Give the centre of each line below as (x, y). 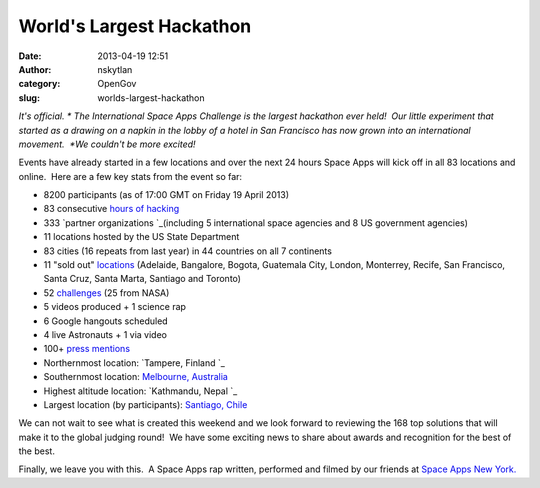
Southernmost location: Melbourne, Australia (136, 377)
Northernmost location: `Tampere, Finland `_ (134, 362)
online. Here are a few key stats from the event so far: (130, 176)
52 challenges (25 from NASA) (106, 292)
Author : (35, 69)
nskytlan (115, 69)
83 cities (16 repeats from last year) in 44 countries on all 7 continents (187, 251)
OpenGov (117, 84)
